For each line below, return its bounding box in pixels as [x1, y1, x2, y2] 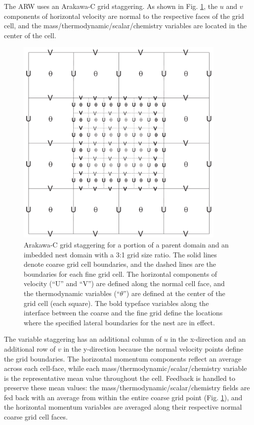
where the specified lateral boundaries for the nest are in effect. [24, 317, 215, 327]
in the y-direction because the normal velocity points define [63, 343, 244, 354]
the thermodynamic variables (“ [24, 288, 120, 298]
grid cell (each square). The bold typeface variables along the [24, 298, 209, 308]
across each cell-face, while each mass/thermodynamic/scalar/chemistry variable [4, 363, 247, 373]
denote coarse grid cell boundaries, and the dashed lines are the [24, 259, 216, 269]
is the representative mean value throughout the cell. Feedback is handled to [4, 372, 235, 383]
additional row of [4, 343, 56, 354]
